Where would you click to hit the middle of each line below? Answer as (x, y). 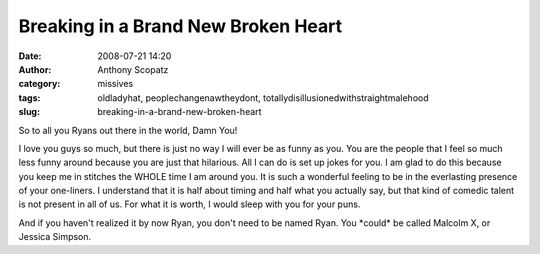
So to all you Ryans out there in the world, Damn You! (128, 130)
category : (39, 84)
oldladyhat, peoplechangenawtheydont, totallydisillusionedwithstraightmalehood (263, 97)
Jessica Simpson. (55, 237)
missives (115, 84)
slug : (29, 112)
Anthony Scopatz (133, 69)
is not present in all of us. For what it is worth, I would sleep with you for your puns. (189, 204)
